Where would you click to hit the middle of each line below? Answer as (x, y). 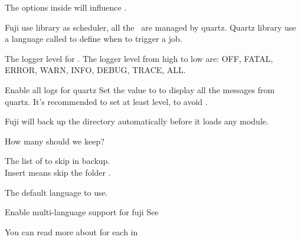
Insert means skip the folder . (58, 172)
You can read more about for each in (71, 231)
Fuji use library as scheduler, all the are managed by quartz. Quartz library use (150, 27)
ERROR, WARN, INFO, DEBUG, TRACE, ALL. (95, 70)
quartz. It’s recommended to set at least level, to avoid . (106, 101)
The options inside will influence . (66, 7)
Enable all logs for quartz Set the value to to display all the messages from (140, 89)
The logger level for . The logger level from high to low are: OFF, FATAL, (139, 58)
